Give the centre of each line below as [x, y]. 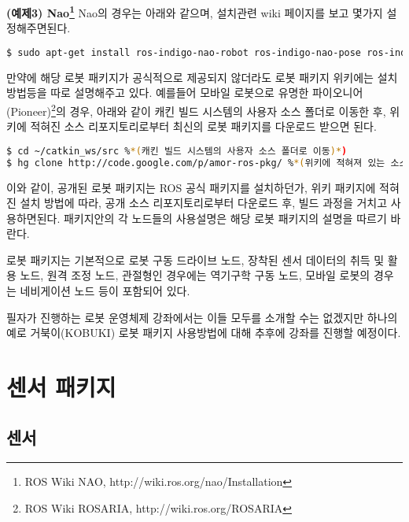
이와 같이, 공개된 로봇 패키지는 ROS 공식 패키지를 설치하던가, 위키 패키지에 [191, 187]
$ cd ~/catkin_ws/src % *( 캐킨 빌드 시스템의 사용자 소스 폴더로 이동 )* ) [177, 151]
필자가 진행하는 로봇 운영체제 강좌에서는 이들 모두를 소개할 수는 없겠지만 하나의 [202, 317]
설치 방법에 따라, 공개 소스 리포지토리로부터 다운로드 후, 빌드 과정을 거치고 [204, 203]
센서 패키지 [61, 387]
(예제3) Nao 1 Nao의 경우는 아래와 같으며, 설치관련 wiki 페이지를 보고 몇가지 [195, 11]
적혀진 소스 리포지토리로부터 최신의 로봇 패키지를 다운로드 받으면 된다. [203, 126]
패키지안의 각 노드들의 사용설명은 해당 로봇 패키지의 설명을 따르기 [225, 218]
